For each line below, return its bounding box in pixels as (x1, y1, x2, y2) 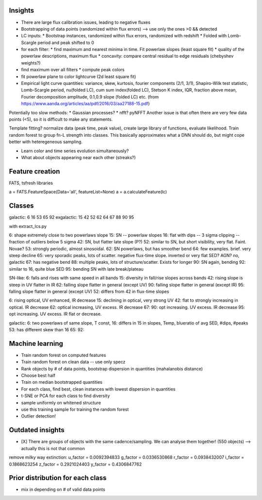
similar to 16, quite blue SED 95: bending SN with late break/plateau (9, 266, 144, 272)
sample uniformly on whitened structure (21, 400, 101, 405)
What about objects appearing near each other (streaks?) (21, 154, 136, 160)
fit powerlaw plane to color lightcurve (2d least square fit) (21, 73, 136, 80)
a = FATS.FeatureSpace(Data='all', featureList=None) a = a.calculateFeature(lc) (9, 189, 167, 195)
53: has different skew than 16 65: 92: (9, 327, 84, 332)
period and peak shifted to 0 (37, 39, 95, 46)
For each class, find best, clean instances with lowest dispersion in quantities (21, 386, 176, 392)
